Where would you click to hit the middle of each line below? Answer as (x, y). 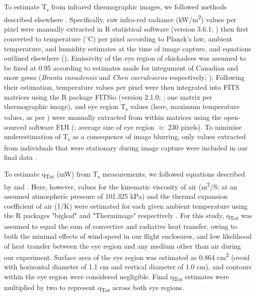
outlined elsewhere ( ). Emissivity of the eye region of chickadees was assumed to (125, 58)
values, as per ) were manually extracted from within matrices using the (113, 117)
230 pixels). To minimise (205, 127)
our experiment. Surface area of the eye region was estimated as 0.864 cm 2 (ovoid (127, 256)
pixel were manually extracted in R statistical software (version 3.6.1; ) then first (126, 29)
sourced (16, 127)
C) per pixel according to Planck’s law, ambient (160, 38)
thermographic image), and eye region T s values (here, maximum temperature (122, 107)
